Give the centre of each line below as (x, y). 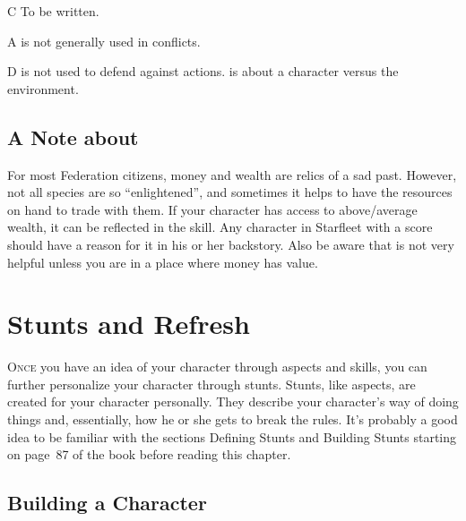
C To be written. (53, 11)
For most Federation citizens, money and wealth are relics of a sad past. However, (232, 174)
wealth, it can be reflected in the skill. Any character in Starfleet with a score (220, 227)
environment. (43, 88)
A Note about (73, 137)
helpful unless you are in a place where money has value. (163, 262)
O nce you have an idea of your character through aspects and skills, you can (217, 367)
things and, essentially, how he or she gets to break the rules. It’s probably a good (233, 419)
